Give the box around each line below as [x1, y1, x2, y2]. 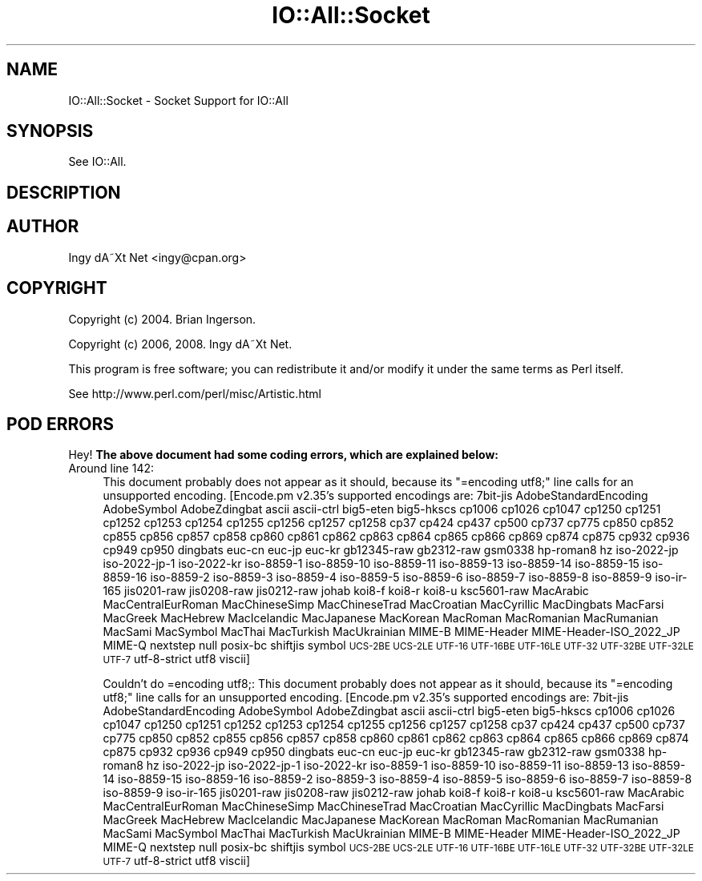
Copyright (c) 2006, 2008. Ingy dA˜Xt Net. [68, 336, 292, 351]
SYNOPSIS [6, 121, 94, 142]
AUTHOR [6, 216, 79, 237]
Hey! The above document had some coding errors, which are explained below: [68, 448, 498, 462]
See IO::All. [68, 155, 127, 169]
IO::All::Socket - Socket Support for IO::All [68, 93, 288, 107]
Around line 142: [68, 461, 155, 476]
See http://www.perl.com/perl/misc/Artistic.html [68, 386, 321, 400]
